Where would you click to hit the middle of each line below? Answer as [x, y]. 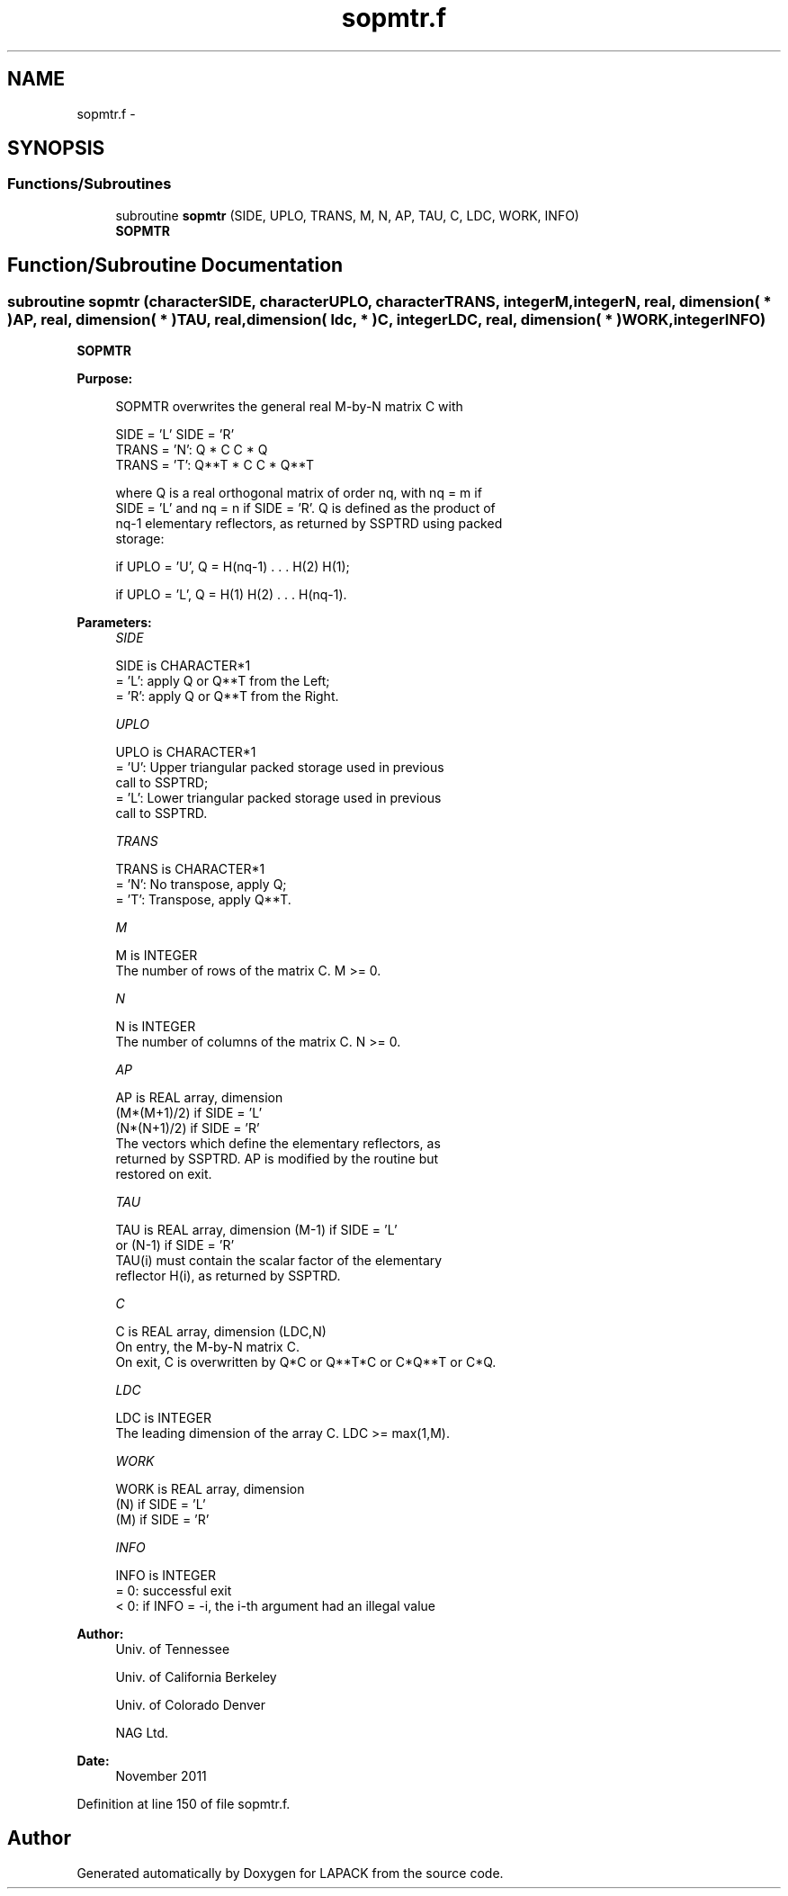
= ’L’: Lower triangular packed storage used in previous [278, 798]
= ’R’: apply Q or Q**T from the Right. [227, 696]
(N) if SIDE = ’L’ [161, 1505]
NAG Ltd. [142, 1733]
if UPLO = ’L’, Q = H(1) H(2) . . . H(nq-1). [231, 595]
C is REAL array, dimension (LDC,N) [221, 1332]
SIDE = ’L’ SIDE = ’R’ [175, 435]
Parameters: [114, 623]
